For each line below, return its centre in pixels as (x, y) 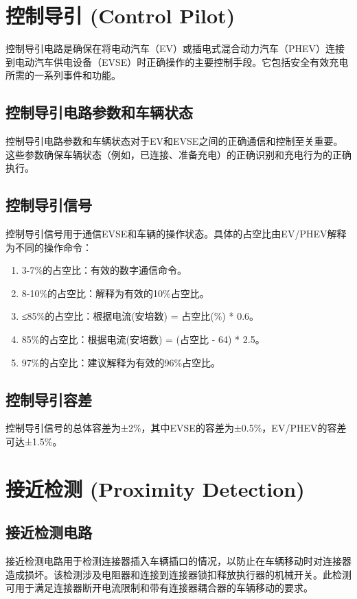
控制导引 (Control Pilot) (120, 15)
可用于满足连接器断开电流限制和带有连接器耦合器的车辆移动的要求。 (159, 588)
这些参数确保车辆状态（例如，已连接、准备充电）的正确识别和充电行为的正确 (178, 154)
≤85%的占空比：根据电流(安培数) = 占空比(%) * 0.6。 (140, 316)
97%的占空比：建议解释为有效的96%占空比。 (121, 362)
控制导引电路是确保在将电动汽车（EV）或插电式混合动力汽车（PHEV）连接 (175, 48)
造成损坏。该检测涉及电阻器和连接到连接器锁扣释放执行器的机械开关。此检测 (178, 574)
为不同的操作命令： (49, 247)
